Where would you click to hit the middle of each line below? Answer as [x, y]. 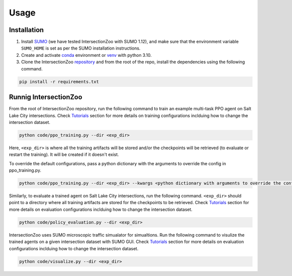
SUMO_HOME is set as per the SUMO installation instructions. [81, 48]
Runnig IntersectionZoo [46, 97]
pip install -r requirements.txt [59, 82]
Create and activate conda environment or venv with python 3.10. [86, 55]
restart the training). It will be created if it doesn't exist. [64, 155]
